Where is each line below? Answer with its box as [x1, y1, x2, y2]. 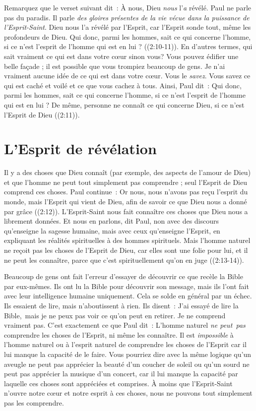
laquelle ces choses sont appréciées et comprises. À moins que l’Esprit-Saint [4, 378, 233, 388]
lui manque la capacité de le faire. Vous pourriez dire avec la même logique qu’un [4, 349, 251, 359]
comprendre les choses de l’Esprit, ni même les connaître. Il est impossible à [4, 329, 234, 340]
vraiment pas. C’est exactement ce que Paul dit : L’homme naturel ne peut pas [4, 320, 246, 330]
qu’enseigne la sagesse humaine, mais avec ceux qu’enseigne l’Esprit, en [4, 225, 220, 235]
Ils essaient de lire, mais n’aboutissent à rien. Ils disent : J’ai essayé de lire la [4, 300, 239, 310]
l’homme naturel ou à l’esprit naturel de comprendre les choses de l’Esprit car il [4, 339, 247, 350]
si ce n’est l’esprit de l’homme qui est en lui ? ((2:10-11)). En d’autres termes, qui [4, 41, 253, 52]
